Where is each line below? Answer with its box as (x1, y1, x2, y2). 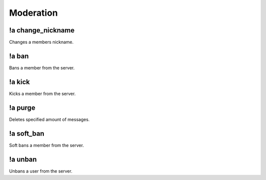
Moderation (9, 7, 58, 18)
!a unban (9, 155, 37, 163)
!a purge (9, 103, 35, 112)
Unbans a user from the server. (9, 168, 72, 174)
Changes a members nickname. (9, 39, 74, 45)
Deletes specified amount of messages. (9, 116, 90, 122)
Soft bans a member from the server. (9, 142, 84, 148)
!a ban (9, 52, 29, 60)
